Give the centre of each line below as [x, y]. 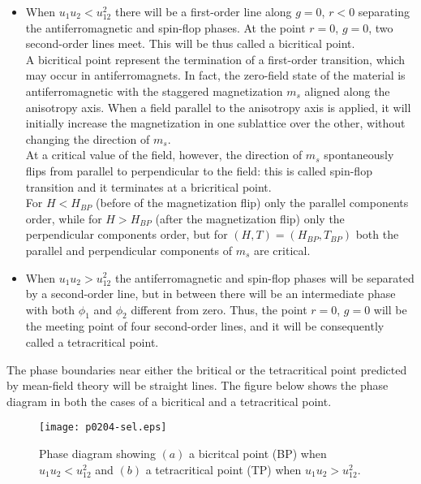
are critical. [282, 250]
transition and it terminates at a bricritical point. [148, 186]
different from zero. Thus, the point [219, 309]
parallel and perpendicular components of [129, 250]
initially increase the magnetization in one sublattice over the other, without [215, 123]
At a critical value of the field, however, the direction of [164, 155]
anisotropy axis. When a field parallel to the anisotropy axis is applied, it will [218, 107]
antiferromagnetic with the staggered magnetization [154, 91]
